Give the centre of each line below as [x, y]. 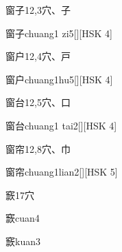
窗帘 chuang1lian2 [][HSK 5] [62, 172]
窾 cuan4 [23, 218]
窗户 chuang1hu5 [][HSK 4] [59, 79]
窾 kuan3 [23, 241]
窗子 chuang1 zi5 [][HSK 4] [59, 33]
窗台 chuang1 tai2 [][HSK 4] [61, 125]
